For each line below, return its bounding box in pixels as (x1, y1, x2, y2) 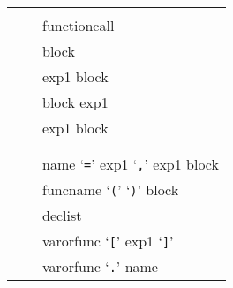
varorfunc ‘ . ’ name (42, 256, 158, 277)
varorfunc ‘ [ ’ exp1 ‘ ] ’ (42, 231, 174, 251)
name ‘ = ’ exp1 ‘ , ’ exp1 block (42, 154, 219, 174)
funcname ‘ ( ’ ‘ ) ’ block (42, 179, 179, 200)
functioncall (42, 15, 115, 35)
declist (42, 205, 82, 225)
